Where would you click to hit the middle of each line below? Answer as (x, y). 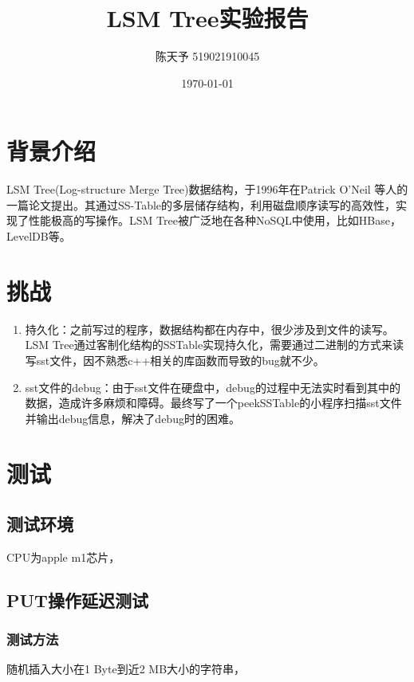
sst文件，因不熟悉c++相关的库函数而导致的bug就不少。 (180, 360)
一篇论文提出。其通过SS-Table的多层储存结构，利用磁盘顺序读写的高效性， (201, 204)
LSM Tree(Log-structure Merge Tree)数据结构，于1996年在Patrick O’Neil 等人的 (207, 189)
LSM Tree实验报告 (207, 18)
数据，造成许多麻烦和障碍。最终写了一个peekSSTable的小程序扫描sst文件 (213, 403)
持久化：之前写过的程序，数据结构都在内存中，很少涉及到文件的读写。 (209, 329)
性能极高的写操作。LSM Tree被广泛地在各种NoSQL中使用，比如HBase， (215, 220)
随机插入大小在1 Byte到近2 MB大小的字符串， (126, 669)
